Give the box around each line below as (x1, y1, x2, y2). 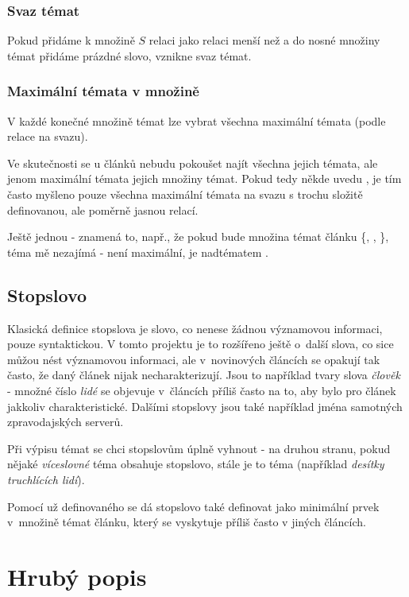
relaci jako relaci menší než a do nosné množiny (149, 32, 380, 48)
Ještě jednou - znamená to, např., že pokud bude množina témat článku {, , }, (7, 228, 389, 245)
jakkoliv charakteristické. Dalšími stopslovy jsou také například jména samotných (7, 397, 403, 414)
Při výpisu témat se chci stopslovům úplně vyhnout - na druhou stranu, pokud (7, 440, 391, 456)
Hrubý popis (7, 560, 147, 592)
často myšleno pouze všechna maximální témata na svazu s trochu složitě (7, 186, 363, 202)
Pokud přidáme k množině (7, 32, 135, 48)
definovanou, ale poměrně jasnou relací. (7, 201, 199, 218)
